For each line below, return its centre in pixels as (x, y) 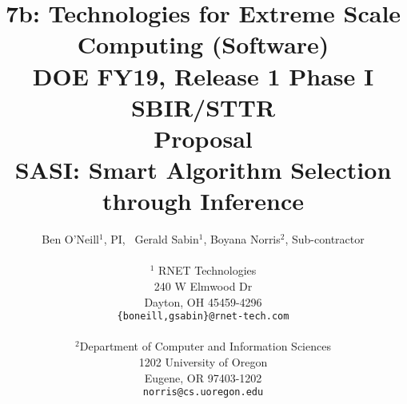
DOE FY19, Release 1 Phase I (203, 75)
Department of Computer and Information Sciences (205, 346)
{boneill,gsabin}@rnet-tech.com (203, 317)
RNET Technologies (207, 270)
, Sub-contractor (325, 239)
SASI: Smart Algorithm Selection (203, 170)
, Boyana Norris (242, 239)
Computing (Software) (203, 44)
